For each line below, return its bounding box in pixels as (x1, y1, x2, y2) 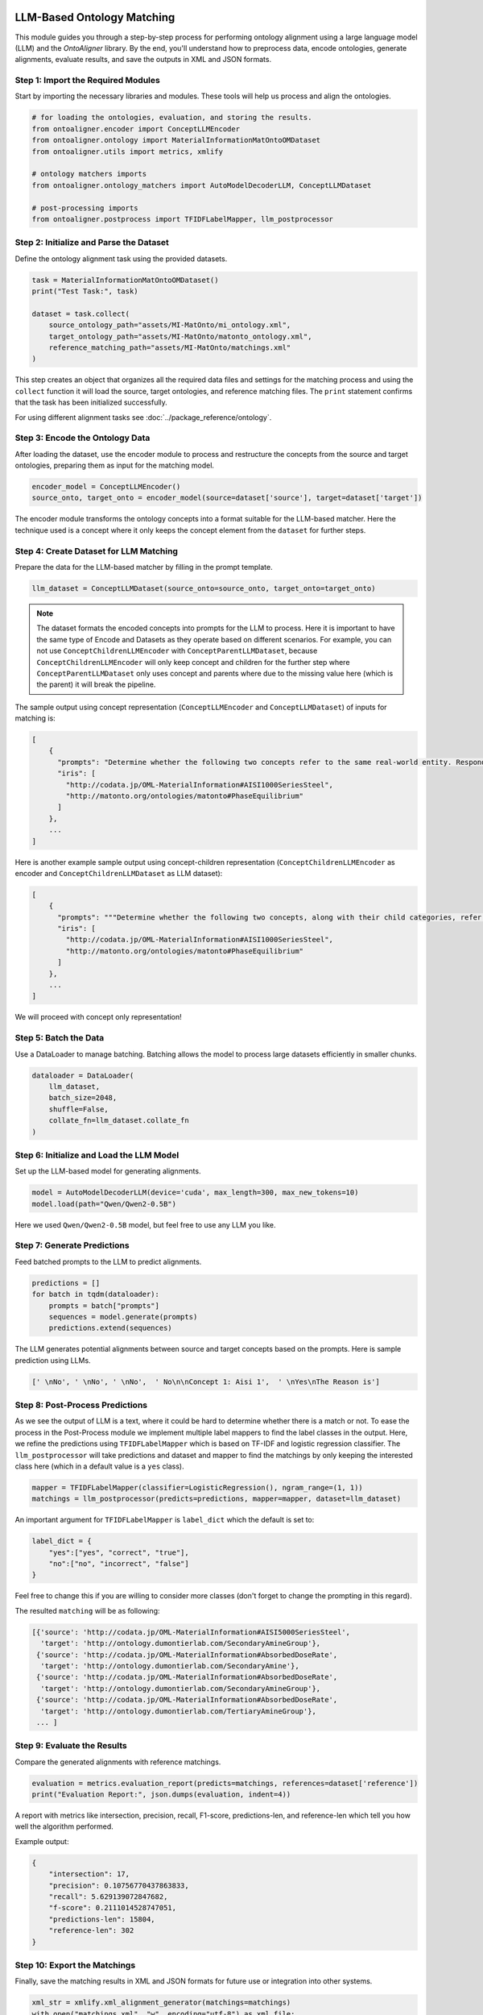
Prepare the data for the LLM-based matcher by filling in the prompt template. (14, 562, 273, 571)
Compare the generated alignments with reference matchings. (14, 1757, 221, 1767)
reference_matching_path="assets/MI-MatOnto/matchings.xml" (48, 343, 291, 352)
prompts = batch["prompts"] (48, 1301, 160, 1310)
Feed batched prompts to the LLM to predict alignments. (14, 1257, 202, 1266)
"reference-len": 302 (48, 1926, 134, 1935)
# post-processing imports (31, 203, 138, 213)
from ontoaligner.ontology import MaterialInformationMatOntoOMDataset (31, 135, 321, 145)
